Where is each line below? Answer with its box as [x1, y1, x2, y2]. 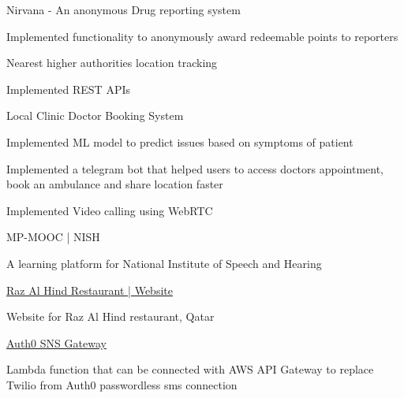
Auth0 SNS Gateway [6, 334, 107, 351]
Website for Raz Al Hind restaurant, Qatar [6, 308, 215, 325]
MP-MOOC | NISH [6, 229, 100, 245]
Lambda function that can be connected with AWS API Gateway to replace [6, 361, 374, 378]
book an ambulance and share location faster [6, 176, 223, 192]
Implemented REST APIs [6, 80, 130, 97]
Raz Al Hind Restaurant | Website [6, 281, 173, 298]
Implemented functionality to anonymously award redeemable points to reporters [6, 28, 398, 44]
